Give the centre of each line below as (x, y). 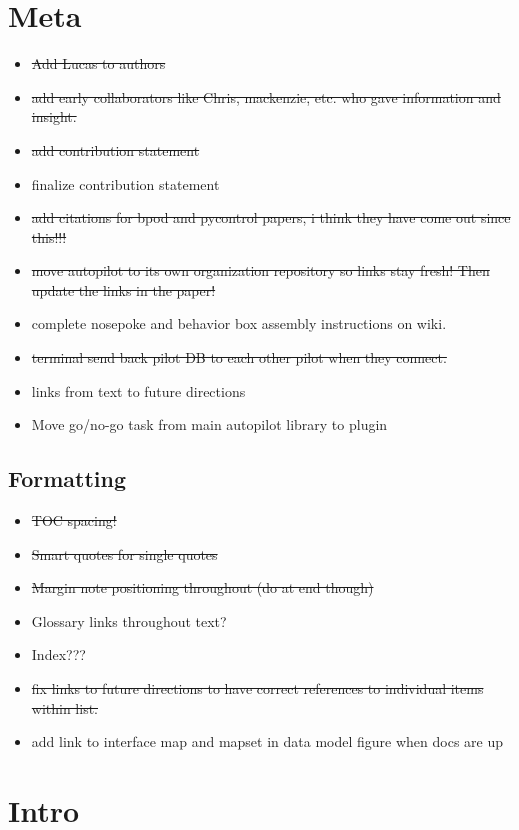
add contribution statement (115, 149)
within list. (65, 707)
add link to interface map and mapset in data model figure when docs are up (267, 741)
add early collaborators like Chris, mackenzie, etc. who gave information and (266, 96)
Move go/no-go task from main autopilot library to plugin (209, 424)
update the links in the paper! (123, 289)
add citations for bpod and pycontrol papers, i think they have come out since (271, 217)
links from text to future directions (138, 390)
